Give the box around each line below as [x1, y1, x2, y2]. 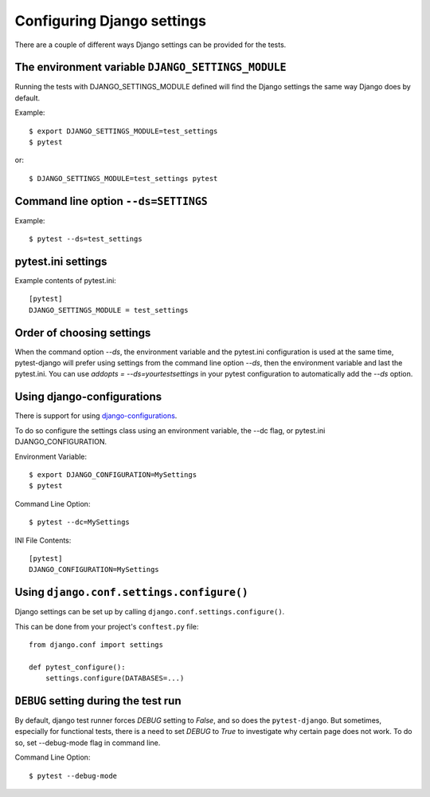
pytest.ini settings [14, 254, 107, 268]
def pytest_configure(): [29, 662, 126, 672]
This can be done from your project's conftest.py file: [14, 621, 199, 631]
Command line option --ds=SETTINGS [14, 194, 208, 207]
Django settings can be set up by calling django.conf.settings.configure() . [14, 607, 285, 617]
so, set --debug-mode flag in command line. [14, 738, 161, 748]
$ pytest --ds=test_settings [29, 235, 143, 243]
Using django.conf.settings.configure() [14, 586, 248, 599]
